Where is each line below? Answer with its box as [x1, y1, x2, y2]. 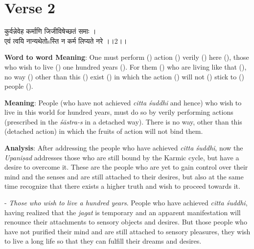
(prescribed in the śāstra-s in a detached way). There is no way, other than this [4, 116, 242, 126]
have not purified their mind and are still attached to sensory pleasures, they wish [4, 226, 251, 236]
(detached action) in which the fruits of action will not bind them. [4, 126, 203, 136]
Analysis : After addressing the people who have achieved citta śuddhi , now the [4, 143, 243, 153]
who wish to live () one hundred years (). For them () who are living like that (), [4, 61, 247, 72]
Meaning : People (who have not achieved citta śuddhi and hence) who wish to [4, 97, 242, 107]
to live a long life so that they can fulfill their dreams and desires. [4, 236, 202, 246]
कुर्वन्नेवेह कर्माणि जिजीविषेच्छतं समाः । [4, 26, 96, 36]
